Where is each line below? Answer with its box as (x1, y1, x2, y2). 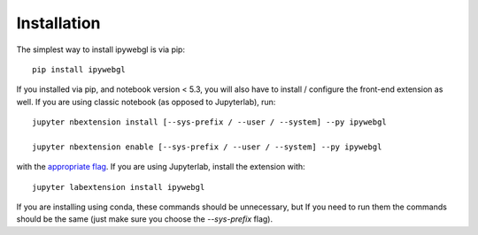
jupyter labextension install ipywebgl (32, 182, 205, 192)
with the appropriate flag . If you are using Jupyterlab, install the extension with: (16, 162, 305, 172)
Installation (16, 13, 101, 33)
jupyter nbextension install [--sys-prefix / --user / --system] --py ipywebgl (32, 117, 387, 127)
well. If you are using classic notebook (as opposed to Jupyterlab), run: (16, 96, 276, 107)
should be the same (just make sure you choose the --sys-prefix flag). (16, 214, 274, 224)
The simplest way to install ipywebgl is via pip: (16, 44, 186, 55)
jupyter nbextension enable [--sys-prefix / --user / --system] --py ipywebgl (32, 141, 382, 152)
